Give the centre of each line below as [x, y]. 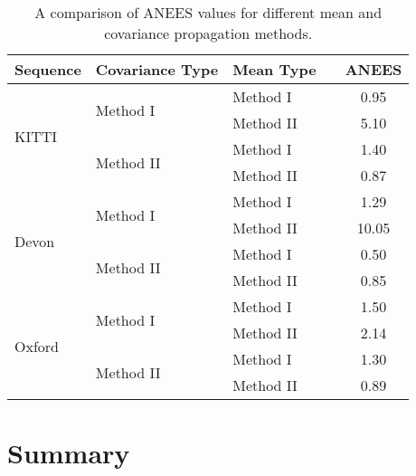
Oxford [37, 346]
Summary [69, 453]
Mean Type [274, 69]
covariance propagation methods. [208, 33]
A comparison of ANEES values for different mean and [208, 12]
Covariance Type [157, 69]
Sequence [48, 69]
